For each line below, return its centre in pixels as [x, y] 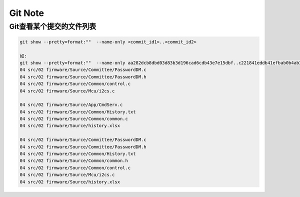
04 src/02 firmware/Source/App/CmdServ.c [71, 105]
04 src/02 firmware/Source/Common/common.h [74, 161]
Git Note [27, 13]
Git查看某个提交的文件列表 [53, 26]
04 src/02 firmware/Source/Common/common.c [74, 119]
